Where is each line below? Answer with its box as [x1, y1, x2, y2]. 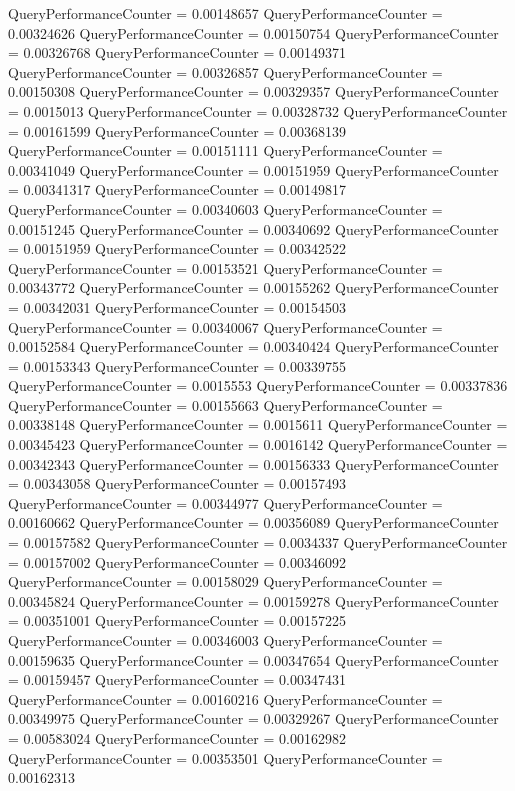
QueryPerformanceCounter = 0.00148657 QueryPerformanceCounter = [8, 3, 443, 23]
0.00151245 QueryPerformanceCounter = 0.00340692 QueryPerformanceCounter [8, 218, 499, 239]
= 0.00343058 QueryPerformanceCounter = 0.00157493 [8, 473, 346, 494]
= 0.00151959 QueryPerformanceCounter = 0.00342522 [8, 238, 346, 259]
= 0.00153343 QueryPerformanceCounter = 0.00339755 [8, 355, 346, 376]
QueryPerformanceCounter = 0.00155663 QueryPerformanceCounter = [8, 394, 443, 415]
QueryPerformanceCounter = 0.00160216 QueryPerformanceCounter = [8, 688, 443, 709]
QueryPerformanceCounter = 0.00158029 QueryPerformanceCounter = [8, 571, 443, 592]
